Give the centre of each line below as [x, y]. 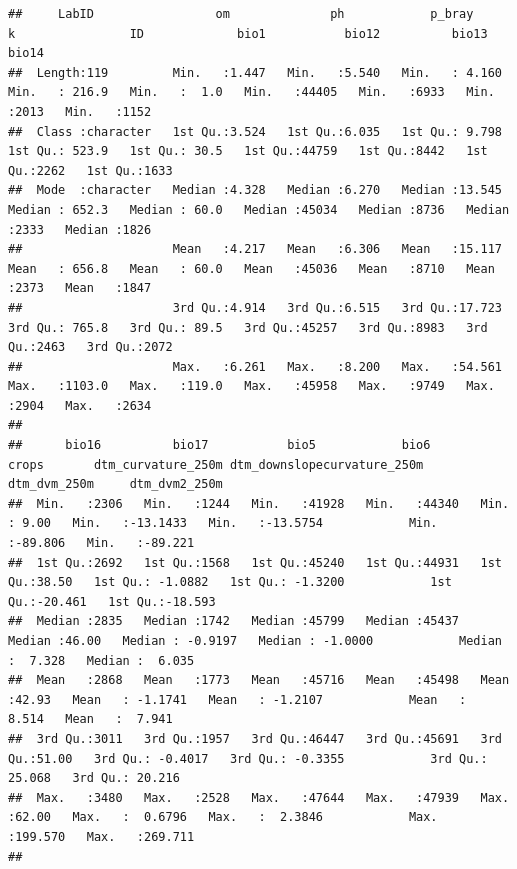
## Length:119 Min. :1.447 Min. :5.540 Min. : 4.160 [255, 72]
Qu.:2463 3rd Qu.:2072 [90, 347]
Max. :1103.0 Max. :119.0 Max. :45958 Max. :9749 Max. [251, 386]
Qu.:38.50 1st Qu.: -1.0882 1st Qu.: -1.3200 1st [230, 582]
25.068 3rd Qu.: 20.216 [94, 778]
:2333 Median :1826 [80, 229]
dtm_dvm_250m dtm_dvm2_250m [115, 484]
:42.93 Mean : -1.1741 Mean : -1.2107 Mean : [237, 699]
